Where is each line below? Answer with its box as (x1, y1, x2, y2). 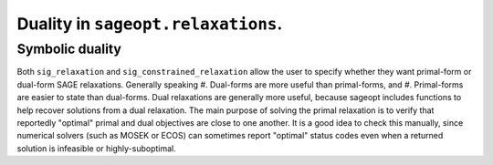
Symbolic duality (16, 41, 122, 57)
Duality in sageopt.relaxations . (16, 14, 283, 34)
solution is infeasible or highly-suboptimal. (16, 142, 177, 154)
